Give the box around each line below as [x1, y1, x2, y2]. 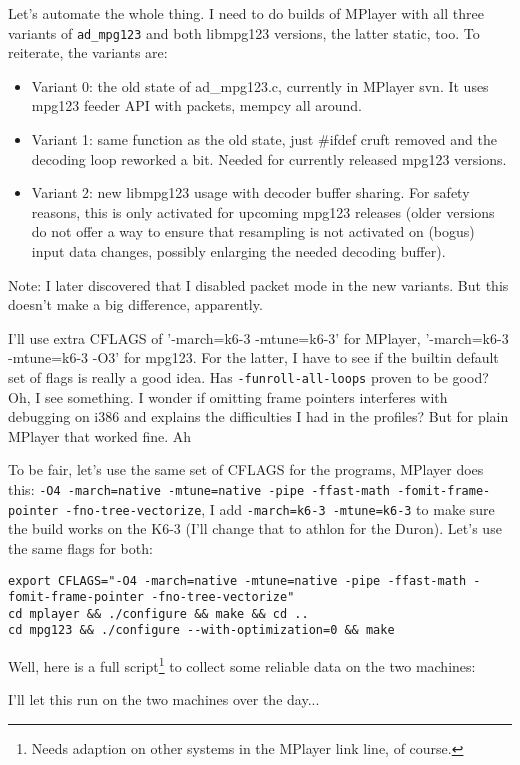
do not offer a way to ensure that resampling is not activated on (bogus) [31, 221, 475, 242]
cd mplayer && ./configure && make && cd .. [8, 606, 309, 621]
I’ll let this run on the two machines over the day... [8, 689, 320, 710]
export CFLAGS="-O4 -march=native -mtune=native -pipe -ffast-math [8, 573, 467, 588]
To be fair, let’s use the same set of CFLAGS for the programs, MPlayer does [8, 459, 484, 480]
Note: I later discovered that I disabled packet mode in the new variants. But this [8, 274, 509, 295]
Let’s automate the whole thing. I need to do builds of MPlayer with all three [8, 3, 484, 23]
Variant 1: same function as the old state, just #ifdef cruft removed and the [31, 129, 497, 150]
